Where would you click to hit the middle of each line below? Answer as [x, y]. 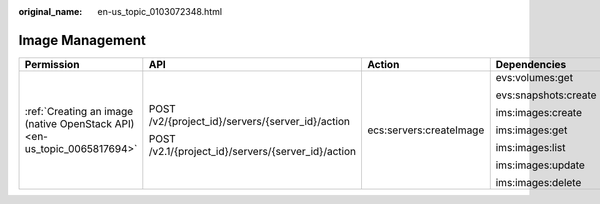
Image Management [82, 40]
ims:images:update [540, 165]
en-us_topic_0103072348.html [160, 11]
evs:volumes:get [534, 77]
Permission [52, 64]
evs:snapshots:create [546, 95]
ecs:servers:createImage [425, 130]
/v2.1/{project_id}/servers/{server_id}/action [252, 151]
